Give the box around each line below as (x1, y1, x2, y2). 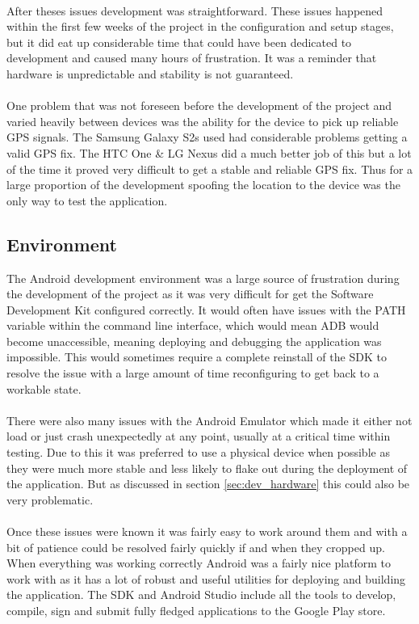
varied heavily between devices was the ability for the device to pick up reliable (6, 112, 399, 129)
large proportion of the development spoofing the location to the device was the (6, 176, 400, 193)
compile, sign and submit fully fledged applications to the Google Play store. (6, 601, 386, 618)
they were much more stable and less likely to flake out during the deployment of (6, 459, 408, 476)
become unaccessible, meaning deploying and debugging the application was (6, 332, 382, 349)
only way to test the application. (6, 192, 168, 209)
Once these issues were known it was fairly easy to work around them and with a (6, 523, 408, 540)
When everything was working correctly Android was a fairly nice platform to (6, 554, 392, 571)
